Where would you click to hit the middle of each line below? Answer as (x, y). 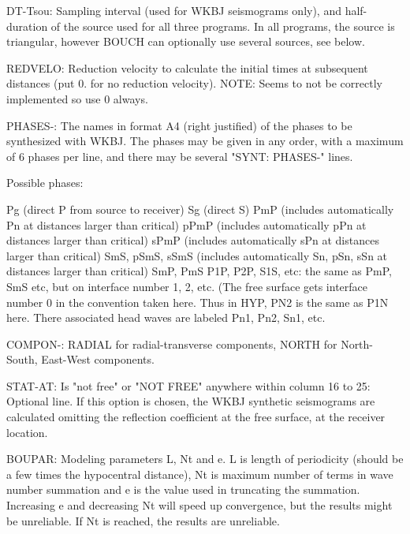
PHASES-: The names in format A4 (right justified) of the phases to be (179, 125)
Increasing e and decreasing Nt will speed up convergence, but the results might (199, 505)
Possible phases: (45, 183)
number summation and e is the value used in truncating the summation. (183, 489)
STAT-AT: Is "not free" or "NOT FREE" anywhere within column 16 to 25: (188, 385)
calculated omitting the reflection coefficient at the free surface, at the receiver (196, 417)
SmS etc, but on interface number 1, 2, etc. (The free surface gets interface (187, 286)
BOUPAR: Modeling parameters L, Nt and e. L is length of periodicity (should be (205, 459)
